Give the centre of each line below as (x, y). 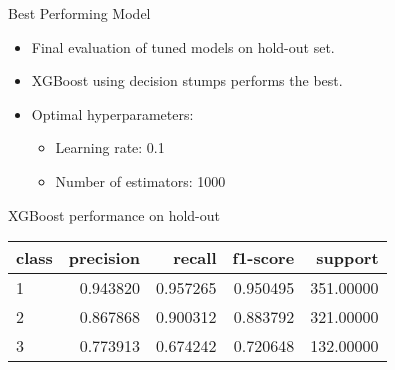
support (347, 258)
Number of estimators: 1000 (140, 180)
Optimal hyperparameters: (112, 113)
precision (104, 258)
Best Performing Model (79, 13)
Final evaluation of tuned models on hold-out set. (183, 46)
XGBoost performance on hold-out (114, 214)
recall (195, 258)
